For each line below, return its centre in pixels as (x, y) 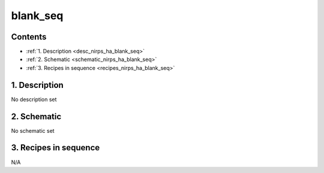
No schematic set (33, 130)
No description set (34, 99)
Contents (29, 37)
